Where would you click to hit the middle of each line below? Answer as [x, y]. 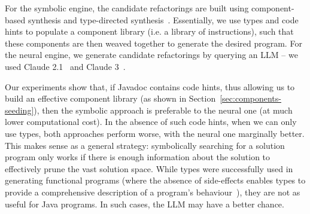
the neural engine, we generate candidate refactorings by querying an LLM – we [151, 55]
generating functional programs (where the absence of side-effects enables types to [155, 180]
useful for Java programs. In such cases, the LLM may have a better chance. [145, 204]
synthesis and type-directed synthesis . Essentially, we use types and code [163, 19]
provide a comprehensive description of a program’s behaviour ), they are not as [153, 192]
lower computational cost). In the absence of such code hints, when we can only [151, 122]
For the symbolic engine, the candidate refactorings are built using [127, 8]
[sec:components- [250, 98]
